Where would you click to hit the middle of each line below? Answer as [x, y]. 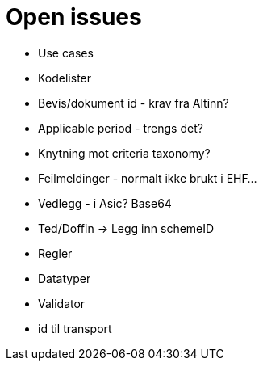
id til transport [75, 328]
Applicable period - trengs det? [121, 128]
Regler [55, 253]
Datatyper [65, 278]
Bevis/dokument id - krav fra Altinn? [134, 103]
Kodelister [65, 78]
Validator [62, 303]
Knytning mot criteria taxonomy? [124, 153]
